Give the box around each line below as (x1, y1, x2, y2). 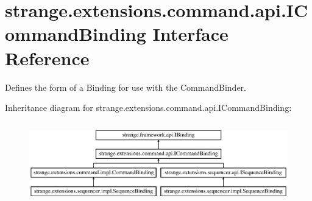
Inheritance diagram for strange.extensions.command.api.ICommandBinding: (5, 101, 292, 114)
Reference (5, 45, 90, 70)
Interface (152, 21, 229, 46)
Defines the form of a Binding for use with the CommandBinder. (5, 80, 246, 93)
